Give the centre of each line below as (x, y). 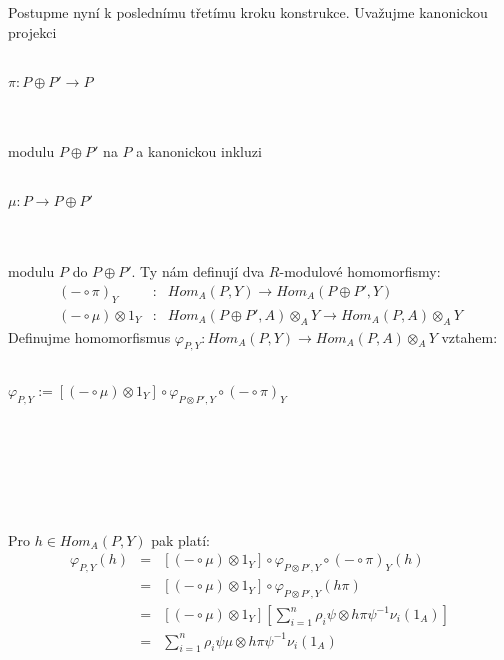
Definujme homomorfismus (89, 336)
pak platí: (180, 539)
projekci (32, 31)
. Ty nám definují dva (198, 271)
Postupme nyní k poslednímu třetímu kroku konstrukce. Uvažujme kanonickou (248, 12)
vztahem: (469, 336)
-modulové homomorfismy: (360, 271)
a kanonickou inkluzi (199, 150)
